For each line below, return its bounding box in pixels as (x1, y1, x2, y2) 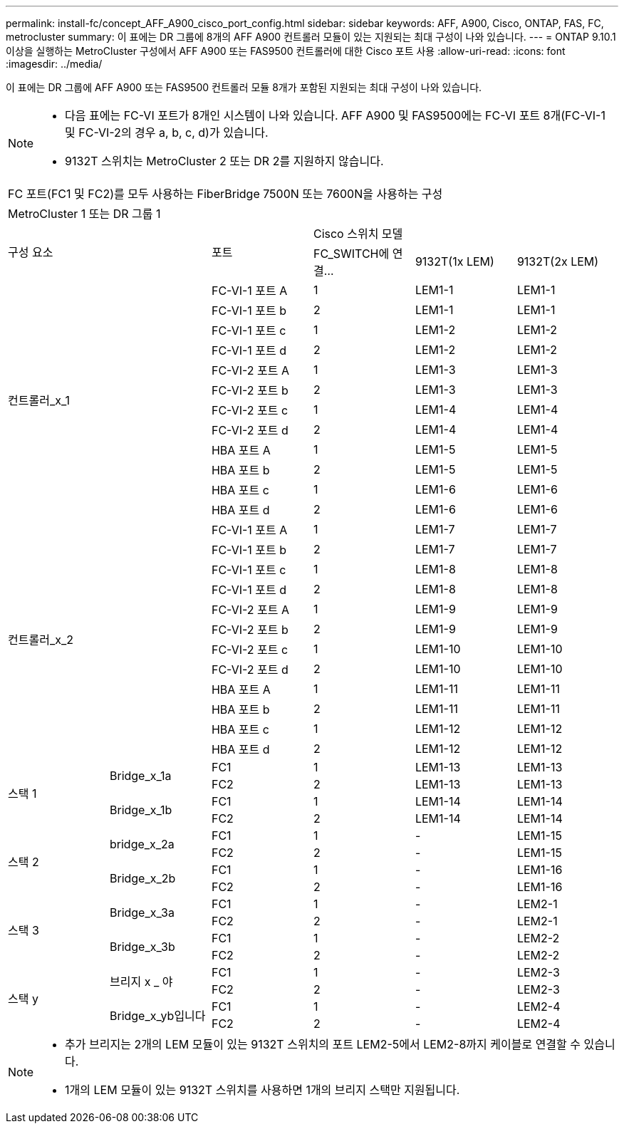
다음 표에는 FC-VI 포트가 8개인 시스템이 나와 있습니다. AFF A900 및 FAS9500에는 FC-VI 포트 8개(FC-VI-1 (65, 108, 605, 123)
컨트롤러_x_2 (8, 633, 73, 647)
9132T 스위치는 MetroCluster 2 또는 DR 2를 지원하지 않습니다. (65, 154, 384, 168)
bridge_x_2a (109, 837, 175, 851)
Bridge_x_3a (109, 905, 175, 920)
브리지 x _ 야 (109, 974, 173, 989)
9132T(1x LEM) (415, 254, 494, 269)
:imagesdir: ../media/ (6, 58, 103, 70)
